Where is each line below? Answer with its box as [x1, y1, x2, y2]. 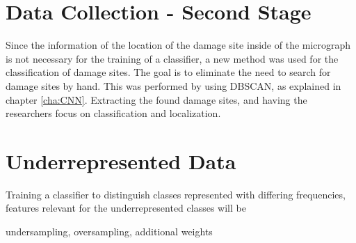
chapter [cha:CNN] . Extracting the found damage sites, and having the [6, 92, 307, 107]
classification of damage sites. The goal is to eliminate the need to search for [6, 65, 331, 79]
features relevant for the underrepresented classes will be [6, 201, 246, 215]
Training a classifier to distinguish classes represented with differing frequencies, [6, 187, 346, 201]
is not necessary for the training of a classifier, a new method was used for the [6, 51, 339, 65]
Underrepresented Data [6, 146, 236, 175]
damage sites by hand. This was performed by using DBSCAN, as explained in [6, 78, 341, 93]
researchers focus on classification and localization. [6, 106, 221, 120]
